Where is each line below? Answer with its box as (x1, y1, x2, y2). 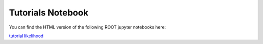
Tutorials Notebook (9, 7, 89, 18)
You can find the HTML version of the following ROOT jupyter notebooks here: (9, 24, 166, 30)
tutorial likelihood (9, 33, 44, 39)
